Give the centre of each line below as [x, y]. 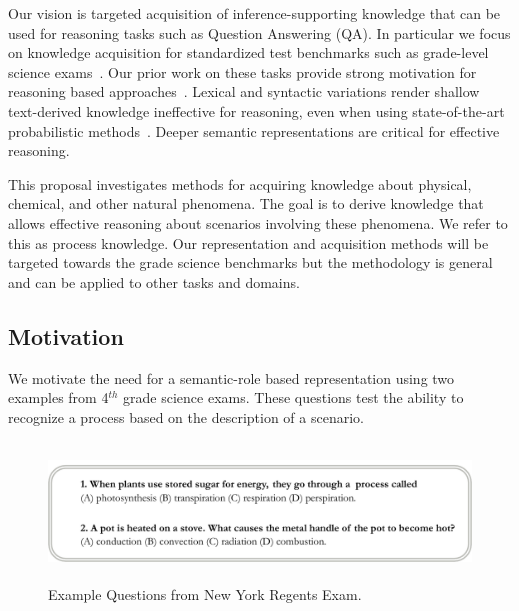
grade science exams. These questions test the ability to [293, 397]
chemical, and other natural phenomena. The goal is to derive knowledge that [246, 203]
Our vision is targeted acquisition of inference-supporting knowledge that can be [254, 13]
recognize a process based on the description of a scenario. [186, 416]
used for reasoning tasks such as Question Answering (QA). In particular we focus [259, 32]
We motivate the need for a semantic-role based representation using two [231, 377]
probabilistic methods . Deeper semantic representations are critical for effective [254, 130]
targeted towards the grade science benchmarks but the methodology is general [250, 262]
